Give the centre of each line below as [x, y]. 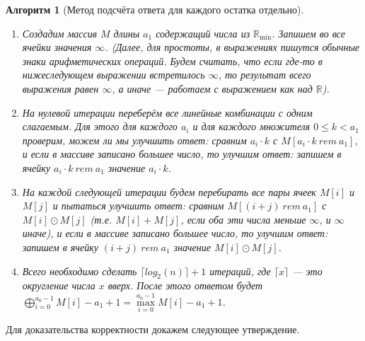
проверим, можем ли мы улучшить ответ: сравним [134, 140]
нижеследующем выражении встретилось [114, 75]
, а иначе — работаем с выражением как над [212, 88]
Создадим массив [59, 33]
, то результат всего [265, 75]
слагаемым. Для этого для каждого [100, 126]
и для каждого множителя [251, 126]
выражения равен [60, 88]
